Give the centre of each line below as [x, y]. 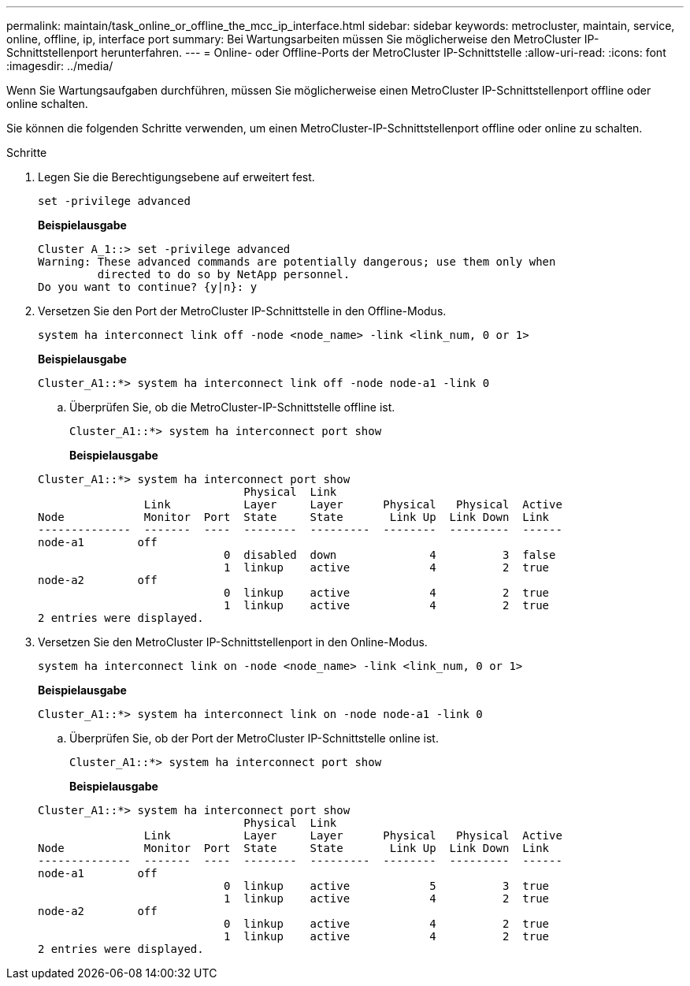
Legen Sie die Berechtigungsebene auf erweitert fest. [176, 177]
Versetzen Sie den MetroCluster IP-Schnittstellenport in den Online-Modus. [233, 642]
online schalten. [47, 104]
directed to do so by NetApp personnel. [224, 274]
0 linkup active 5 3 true [387, 886]
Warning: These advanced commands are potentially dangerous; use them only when [297, 262]
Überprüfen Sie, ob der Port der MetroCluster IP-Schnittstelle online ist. [254, 738]
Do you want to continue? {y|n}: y [148, 287]
